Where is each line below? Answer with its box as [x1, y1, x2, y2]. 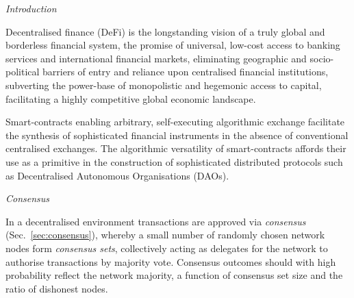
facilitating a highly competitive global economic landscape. [5, 91, 256, 105]
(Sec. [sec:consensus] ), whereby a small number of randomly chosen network [5, 227, 325, 242]
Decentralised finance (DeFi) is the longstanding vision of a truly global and [5, 24, 325, 38]
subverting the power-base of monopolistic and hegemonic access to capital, [5, 77, 322, 92]
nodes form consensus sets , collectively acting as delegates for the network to [5, 240, 328, 255]
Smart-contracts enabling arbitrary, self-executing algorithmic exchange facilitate [5, 114, 345, 129]
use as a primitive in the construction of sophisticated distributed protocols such [5, 154, 343, 169]
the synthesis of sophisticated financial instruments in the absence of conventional [5, 127, 349, 142]
